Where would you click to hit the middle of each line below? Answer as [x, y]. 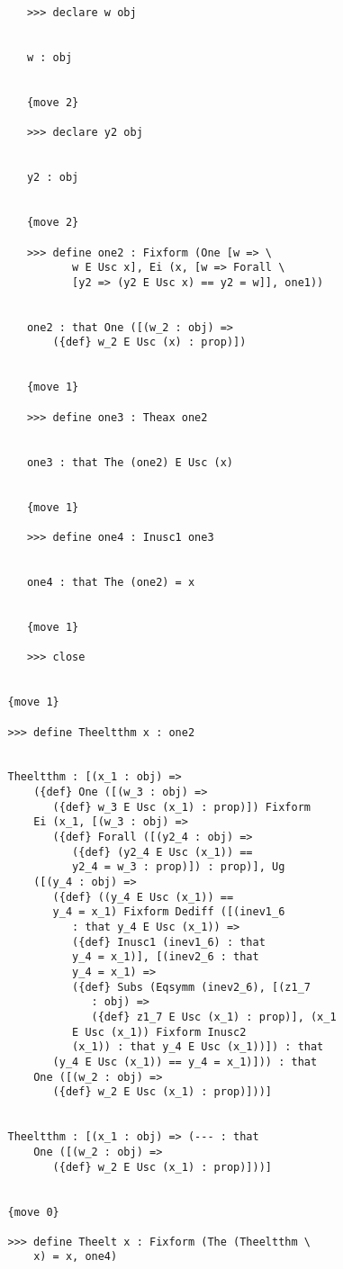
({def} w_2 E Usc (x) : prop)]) [149, 342]
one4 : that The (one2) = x [111, 582]
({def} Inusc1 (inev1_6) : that [169, 942]
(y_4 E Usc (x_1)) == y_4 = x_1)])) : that [185, 1062]
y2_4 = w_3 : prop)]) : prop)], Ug [179, 867]
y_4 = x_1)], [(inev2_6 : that [166, 957]
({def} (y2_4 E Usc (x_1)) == [162, 852]
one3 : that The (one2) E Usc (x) [130, 462]
